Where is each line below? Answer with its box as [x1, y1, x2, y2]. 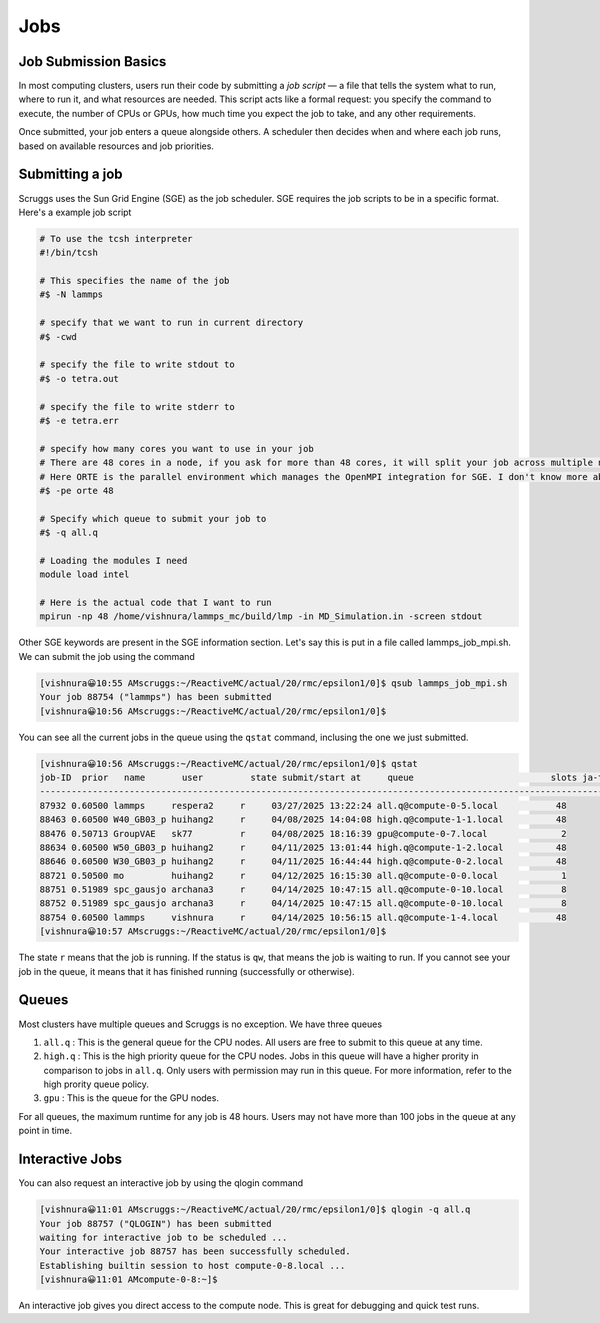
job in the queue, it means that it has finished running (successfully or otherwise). [18, 965, 355, 977]
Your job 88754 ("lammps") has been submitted [39, 691, 272, 703]
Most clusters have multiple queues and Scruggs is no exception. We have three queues [18, 1018, 383, 1030]
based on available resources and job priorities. [18, 140, 215, 152]
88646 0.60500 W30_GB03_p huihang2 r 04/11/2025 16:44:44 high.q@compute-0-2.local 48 [39, 856, 567, 867]
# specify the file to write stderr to [39, 401, 235, 412]
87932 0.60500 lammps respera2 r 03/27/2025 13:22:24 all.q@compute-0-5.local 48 [39, 800, 567, 811]
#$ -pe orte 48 [39, 485, 114, 496]
